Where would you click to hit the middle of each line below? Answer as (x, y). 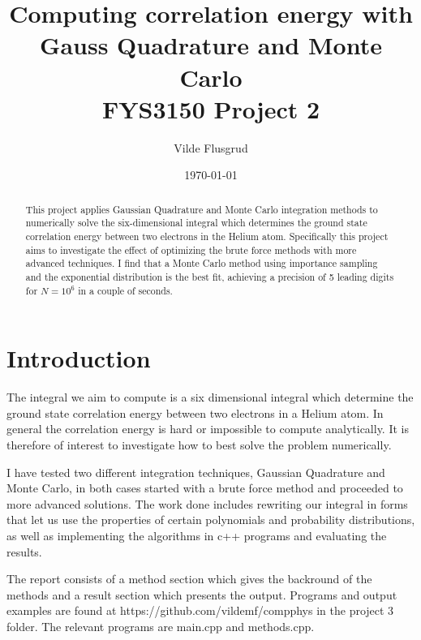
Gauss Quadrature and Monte (211, 45)
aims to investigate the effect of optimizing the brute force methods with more (191, 249)
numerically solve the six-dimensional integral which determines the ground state (196, 223)
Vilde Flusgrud (211, 147)
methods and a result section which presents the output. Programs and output (202, 594)
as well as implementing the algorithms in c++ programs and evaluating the (197, 535)
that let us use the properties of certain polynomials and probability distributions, (211, 520)
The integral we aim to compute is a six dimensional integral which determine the (210, 397)
